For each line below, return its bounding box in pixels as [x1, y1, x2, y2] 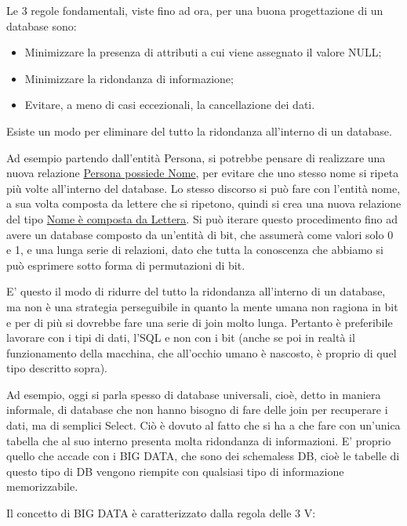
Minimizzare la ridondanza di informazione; [24, 70, 234, 86]
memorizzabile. [6, 478, 78, 495]
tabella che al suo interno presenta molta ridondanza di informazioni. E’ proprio [6, 432, 391, 448]
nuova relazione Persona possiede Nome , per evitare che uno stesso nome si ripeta [6, 165, 399, 181]
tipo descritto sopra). [6, 360, 107, 376]
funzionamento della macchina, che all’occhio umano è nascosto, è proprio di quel [6, 344, 397, 361]
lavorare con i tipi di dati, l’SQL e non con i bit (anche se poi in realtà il [6, 329, 355, 346]
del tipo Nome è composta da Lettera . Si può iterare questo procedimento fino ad [6, 210, 398, 227]
